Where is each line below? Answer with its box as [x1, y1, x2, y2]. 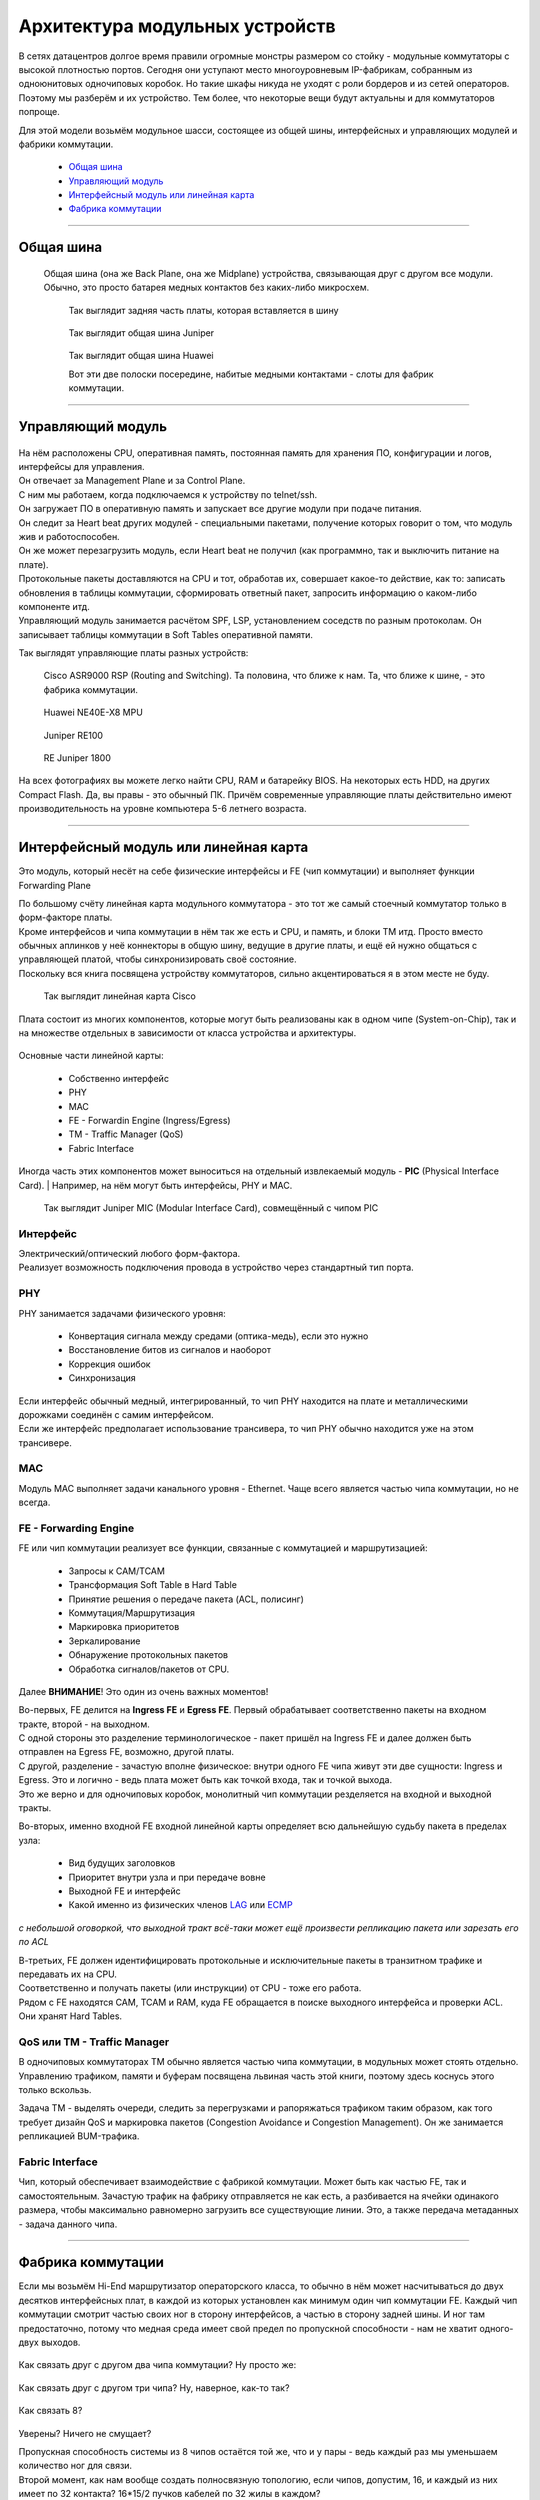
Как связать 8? [18, 2405, 83, 2417]
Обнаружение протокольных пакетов [68, 1649, 229, 1661]
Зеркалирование [68, 1635, 141, 1647]
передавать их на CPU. [18, 1968, 117, 1980]
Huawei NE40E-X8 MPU [43, 706, 144, 719]
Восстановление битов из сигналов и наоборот [68, 1344, 272, 1356]
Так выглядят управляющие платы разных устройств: [18, 647, 249, 659]
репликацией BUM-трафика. [18, 2130, 140, 2142]
